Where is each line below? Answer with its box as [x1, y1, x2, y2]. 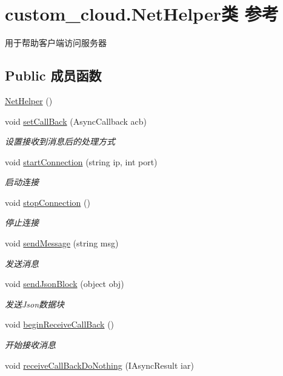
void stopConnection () [5, 196, 90, 208]
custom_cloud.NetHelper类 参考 [5, 1, 279, 26]
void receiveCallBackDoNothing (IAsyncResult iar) [5, 358, 194, 371]
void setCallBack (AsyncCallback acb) [5, 114, 147, 127]
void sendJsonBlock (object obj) [5, 277, 124, 290]
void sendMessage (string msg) [5, 237, 119, 249]
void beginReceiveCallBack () [5, 318, 115, 331]
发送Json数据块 [5, 297, 65, 310]
